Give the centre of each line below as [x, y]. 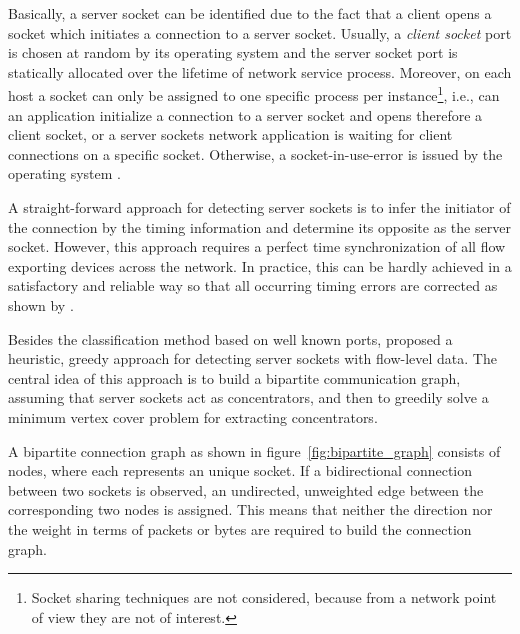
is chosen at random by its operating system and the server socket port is [233, 52]
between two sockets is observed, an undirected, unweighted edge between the [246, 489]
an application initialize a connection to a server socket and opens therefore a [245, 114]
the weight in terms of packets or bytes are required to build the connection [240, 528]
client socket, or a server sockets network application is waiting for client [230, 134]
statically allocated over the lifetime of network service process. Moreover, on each [260, 71]
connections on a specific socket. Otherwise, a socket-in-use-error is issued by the [255, 153]
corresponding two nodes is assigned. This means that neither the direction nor [250, 509]
